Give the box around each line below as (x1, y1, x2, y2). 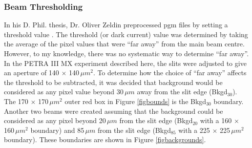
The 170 (4, 96, 28, 106)
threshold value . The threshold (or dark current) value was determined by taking (4, 29, 248, 39)
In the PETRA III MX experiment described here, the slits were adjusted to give (4, 58, 247, 68)
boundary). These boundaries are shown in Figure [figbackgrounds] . (4, 134, 206, 145)
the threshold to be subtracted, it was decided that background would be (4, 77, 223, 87)
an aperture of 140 (4, 67, 59, 78)
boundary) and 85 (30, 125, 84, 135)
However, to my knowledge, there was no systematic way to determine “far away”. (4, 48, 249, 58)
